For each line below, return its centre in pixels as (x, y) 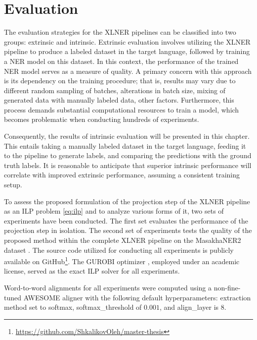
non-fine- (227, 288)
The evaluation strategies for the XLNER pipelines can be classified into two (120, 32)
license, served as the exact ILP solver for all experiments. (92, 271)
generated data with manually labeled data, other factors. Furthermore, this (119, 100)
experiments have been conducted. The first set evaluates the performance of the (126, 220)
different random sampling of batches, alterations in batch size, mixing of (115, 90)
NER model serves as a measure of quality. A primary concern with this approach (128, 71)
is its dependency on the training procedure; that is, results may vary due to (120, 81)
